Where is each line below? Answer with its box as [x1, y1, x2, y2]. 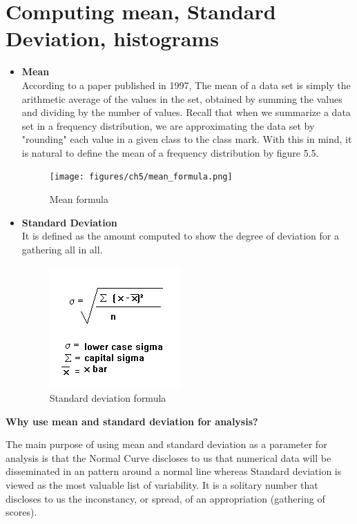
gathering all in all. [21, 242, 103, 256]
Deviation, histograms [6, 24, 219, 52]
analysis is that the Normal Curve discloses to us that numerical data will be [6, 450, 331, 465]
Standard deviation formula [49, 391, 166, 405]
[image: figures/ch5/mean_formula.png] [49, 172, 233, 182]
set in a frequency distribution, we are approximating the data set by [21, 118, 315, 133]
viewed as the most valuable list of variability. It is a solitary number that [6, 478, 318, 492]
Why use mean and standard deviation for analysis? [6, 414, 258, 428]
